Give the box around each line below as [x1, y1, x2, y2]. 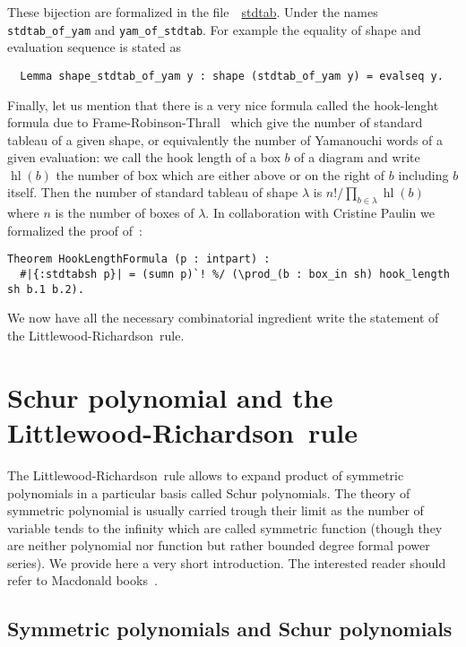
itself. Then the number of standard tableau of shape [7, 183, 298, 202]
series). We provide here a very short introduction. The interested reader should [7, 553, 446, 572]
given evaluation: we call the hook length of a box [7, 148, 280, 167]
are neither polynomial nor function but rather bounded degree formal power [7, 536, 430, 555]
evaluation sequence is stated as [7, 38, 181, 56]
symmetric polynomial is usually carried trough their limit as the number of [7, 501, 424, 520]
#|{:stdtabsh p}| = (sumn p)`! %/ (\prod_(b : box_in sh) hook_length [20, 268, 450, 281]
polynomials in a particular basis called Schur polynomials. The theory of [7, 483, 410, 502]
